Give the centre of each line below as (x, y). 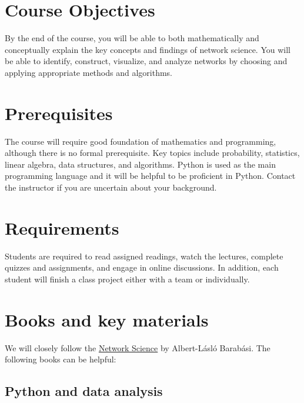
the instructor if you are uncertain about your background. (111, 187)
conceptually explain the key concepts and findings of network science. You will (148, 49)
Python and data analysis (84, 391)
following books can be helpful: (61, 359)
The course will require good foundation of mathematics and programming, (141, 141)
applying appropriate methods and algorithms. (88, 72)
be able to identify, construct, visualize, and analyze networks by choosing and (146, 61)
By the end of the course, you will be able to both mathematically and (132, 38)
